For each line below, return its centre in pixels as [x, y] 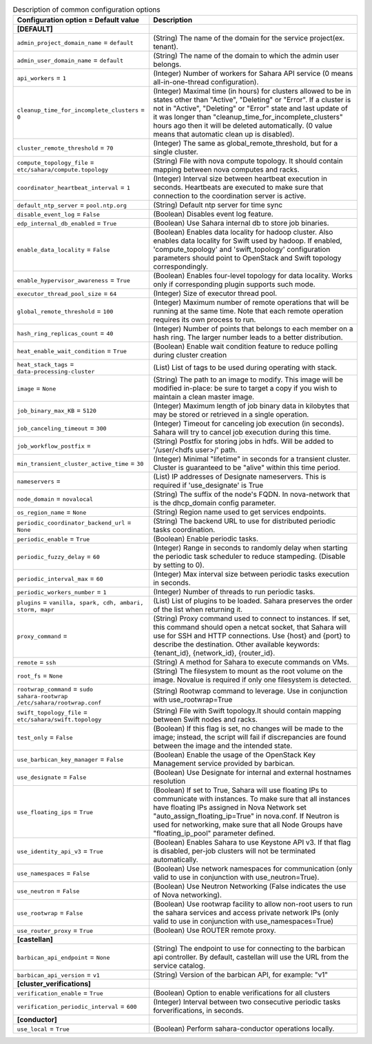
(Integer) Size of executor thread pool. [215, 293]
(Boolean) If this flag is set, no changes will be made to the [248, 729]
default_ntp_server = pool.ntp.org [72, 205]
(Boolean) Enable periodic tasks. [205, 539]
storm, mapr [35, 610]
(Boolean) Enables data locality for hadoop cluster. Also [243, 233]
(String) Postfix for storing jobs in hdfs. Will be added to [243, 442]
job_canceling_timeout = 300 [62, 428]
